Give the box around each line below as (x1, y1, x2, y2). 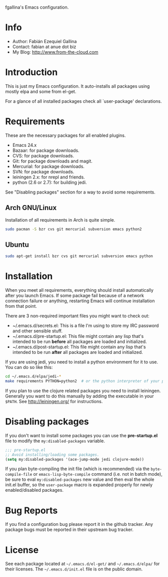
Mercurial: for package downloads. (12, 163, 85, 169)
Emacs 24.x (12, 142, 37, 148)
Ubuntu (5, 240, 29, 249)
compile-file (5, 472, 32, 477)
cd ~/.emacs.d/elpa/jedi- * (5, 374, 61, 379)
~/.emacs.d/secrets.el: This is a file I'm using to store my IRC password (12, 323, 159, 329)
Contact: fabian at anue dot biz (12, 44, 76, 50)
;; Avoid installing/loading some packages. (5, 452, 99, 457)
